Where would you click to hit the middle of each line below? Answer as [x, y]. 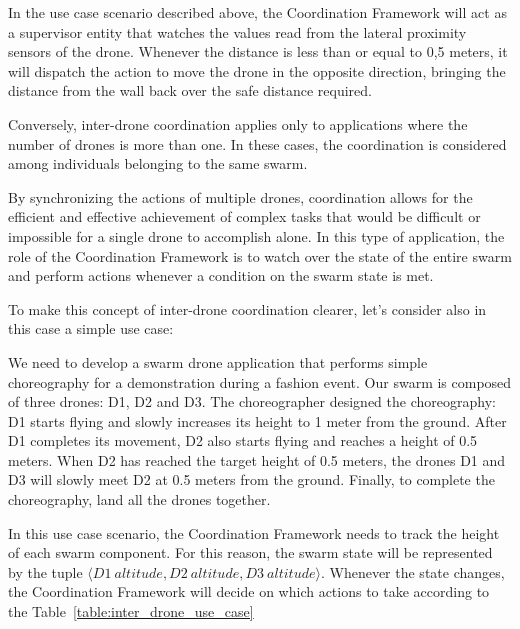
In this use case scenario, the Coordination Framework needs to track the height [254, 532]
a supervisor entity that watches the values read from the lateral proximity [237, 31]
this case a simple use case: [91, 328]
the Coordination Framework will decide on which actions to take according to [249, 591]
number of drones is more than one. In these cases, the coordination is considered [257, 143]
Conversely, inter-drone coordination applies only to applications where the [238, 123]
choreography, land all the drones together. [139, 499]
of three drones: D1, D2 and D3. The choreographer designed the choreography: [252, 401]
